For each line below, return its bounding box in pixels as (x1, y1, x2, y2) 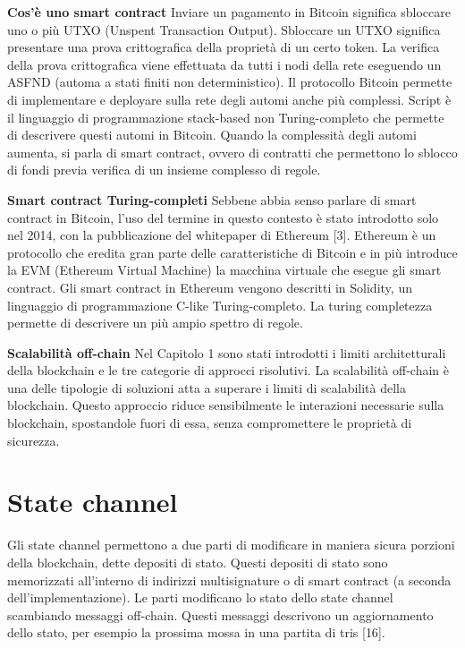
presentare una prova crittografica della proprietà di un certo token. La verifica (7, 38, 440, 56)
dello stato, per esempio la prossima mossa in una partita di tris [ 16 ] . (7, 623, 385, 642)
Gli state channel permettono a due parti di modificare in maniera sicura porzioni (7, 535, 455, 554)
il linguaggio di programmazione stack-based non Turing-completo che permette (7, 107, 444, 126)
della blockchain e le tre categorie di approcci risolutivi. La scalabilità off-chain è (7, 361, 449, 379)
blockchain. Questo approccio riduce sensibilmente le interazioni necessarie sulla (7, 396, 444, 414)
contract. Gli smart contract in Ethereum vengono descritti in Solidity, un (7, 277, 412, 296)
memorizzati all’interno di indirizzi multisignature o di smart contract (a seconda (7, 570, 452, 589)
